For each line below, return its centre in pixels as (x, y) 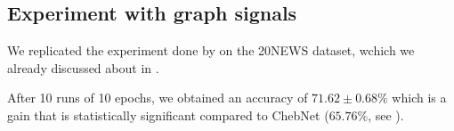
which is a (419, 98)
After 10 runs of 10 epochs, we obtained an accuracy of (158, 98)
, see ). (386, 115)
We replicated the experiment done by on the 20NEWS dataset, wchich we (211, 50)
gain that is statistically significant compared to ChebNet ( (168, 115)
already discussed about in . (83, 67)
